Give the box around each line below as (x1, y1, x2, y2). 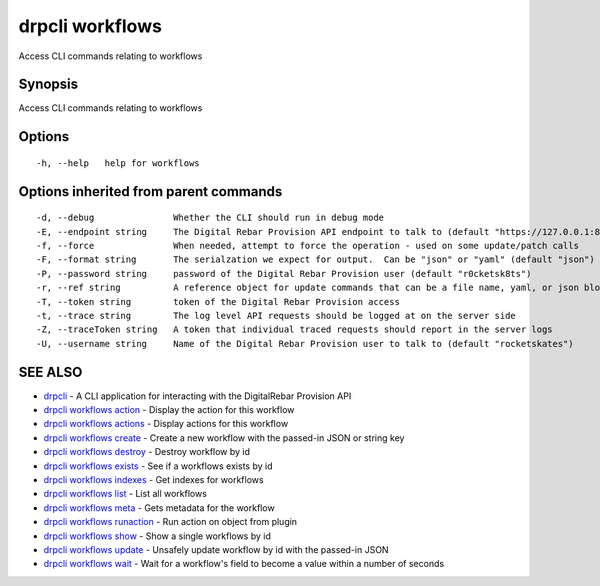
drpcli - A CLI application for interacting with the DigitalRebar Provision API (43, 390, 352, 402)
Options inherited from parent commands (18, 183, 283, 200)
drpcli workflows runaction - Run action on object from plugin (43, 516, 298, 528)
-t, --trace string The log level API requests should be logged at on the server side (36, 310, 517, 321)
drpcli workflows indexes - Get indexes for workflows (43, 474, 264, 486)
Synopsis (18, 76, 79, 93)
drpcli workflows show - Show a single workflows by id (43, 530, 272, 542)
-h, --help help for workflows (36, 157, 200, 169)
